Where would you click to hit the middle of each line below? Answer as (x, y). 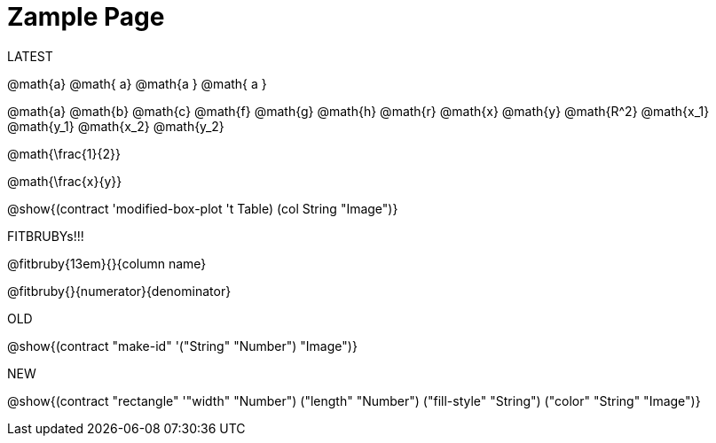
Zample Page (86, 17)
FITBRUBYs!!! (46, 236)
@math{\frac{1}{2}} (64, 153)
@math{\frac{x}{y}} (65, 181)
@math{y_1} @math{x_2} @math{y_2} (116, 126)
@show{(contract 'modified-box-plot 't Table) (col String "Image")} (203, 208)
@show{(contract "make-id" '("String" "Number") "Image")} (182, 346)
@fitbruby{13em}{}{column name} (107, 263)
